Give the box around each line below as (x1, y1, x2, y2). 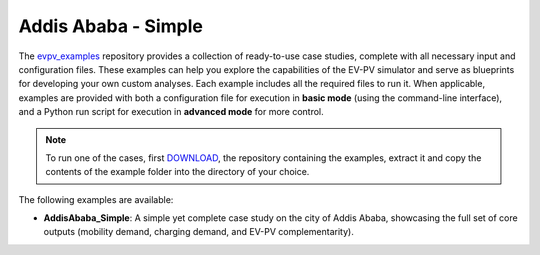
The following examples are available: (18, 193, 174, 205)
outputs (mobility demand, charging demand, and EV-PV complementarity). (43, 226, 354, 238)
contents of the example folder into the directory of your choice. (45, 166, 310, 178)
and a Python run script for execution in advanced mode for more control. (18, 106, 324, 118)
